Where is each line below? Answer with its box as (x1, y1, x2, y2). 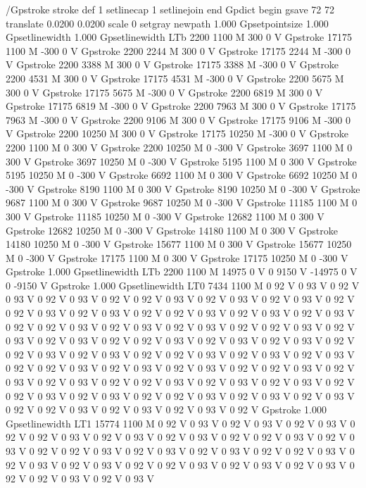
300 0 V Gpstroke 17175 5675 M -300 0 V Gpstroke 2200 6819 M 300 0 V (6, 85, 323, 99)
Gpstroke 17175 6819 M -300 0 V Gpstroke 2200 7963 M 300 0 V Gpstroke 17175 (6, 99, 356, 113)
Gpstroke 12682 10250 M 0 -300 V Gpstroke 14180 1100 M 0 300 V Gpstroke (6, 223, 338, 237)
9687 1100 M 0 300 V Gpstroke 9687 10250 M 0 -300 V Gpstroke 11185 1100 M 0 (6, 195, 358, 210)
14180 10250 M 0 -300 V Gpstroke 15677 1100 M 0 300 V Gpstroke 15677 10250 (6, 237, 352, 251)
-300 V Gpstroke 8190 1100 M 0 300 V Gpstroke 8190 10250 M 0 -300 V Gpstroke (6, 181, 360, 196)
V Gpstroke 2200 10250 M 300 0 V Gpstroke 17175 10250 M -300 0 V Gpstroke (6, 126, 349, 141)
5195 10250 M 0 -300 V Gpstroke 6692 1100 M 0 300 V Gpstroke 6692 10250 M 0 (6, 168, 358, 182)
